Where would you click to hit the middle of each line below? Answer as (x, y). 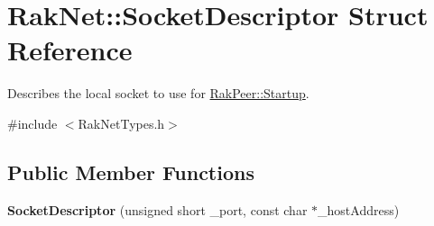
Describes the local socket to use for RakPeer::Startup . (158, 93)
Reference (70, 50)
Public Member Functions (131, 172)
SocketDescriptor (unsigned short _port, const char (157, 209)
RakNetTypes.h (121, 123)
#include (32, 123)
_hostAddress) (359, 209)
